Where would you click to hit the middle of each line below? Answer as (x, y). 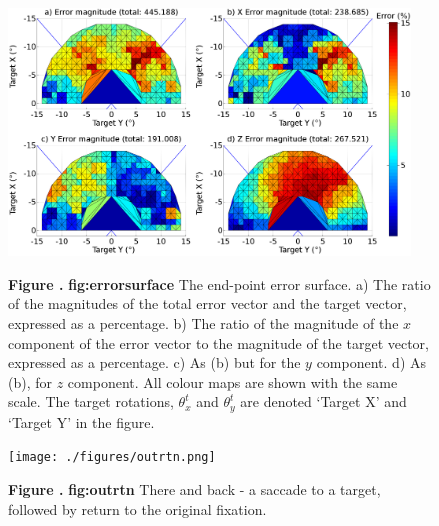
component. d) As (371, 362)
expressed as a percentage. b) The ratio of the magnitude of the (203, 322)
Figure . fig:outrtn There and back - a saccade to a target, (194, 489)
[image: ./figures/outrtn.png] (112, 457)
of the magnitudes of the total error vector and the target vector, (207, 303)
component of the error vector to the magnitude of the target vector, (218, 342)
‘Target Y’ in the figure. (81, 421)
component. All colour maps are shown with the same (232, 381)
